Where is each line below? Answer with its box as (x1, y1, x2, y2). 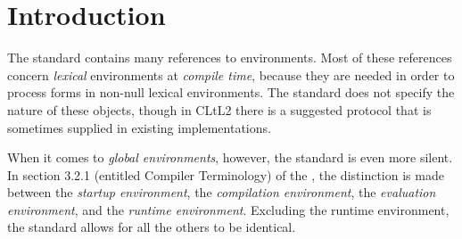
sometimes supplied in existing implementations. (7, 118, 271, 136)
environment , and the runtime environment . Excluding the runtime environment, (7, 200, 450, 218)
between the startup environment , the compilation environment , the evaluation (7, 183, 436, 202)
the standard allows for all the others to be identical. (7, 218, 296, 236)
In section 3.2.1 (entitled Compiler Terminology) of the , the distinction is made (7, 165, 444, 184)
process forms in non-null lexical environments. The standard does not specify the (7, 83, 455, 102)
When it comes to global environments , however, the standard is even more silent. (7, 148, 453, 167)
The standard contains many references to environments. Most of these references (7, 48, 452, 67)
